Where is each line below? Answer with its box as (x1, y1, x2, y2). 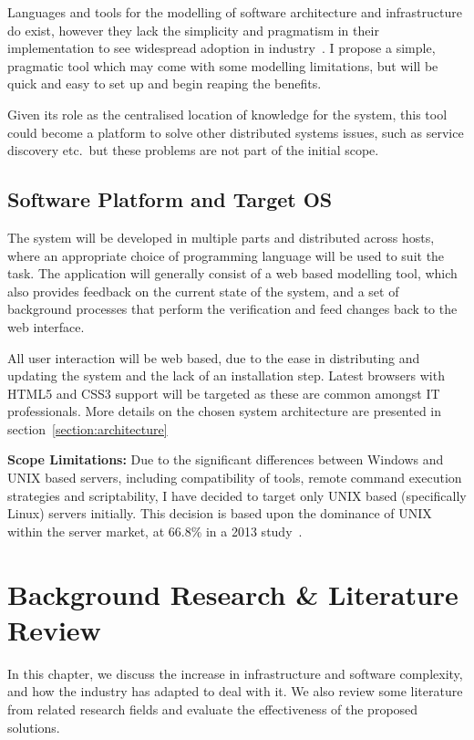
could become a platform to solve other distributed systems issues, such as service (7, 122, 464, 141)
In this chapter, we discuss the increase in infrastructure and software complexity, (7, 663, 463, 683)
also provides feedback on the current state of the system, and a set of (7, 281, 399, 300)
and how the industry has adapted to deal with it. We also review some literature (7, 682, 463, 701)
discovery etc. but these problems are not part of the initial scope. (7, 141, 379, 160)
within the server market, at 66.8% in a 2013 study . (7, 521, 303, 540)
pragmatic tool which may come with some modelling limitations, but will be (7, 56, 438, 75)
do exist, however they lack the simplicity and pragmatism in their (7, 20, 379, 39)
